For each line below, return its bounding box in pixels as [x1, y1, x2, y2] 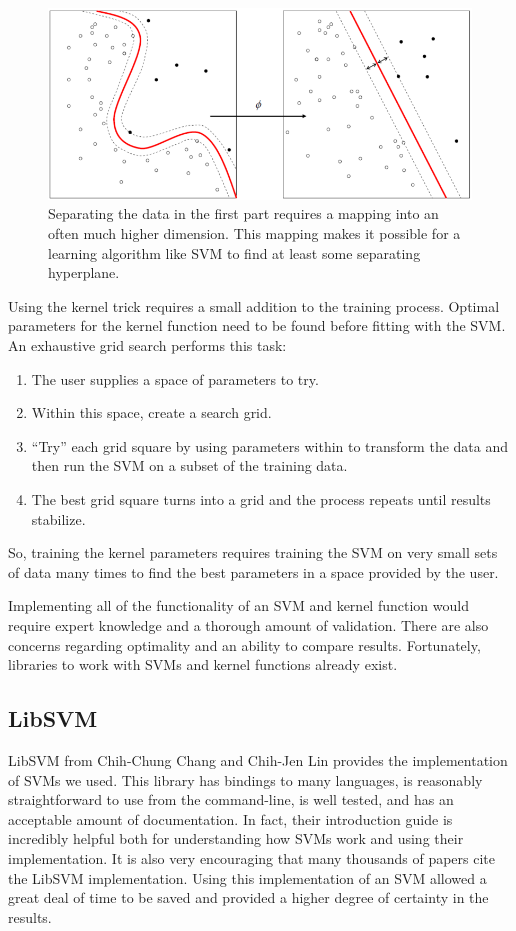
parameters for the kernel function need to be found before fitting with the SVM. [8, 315, 506, 336]
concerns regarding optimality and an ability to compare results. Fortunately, [8, 634, 481, 655]
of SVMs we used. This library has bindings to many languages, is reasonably [8, 769, 483, 790]
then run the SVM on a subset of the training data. [31, 455, 348, 476]
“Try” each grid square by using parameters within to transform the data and [31, 435, 509, 456]
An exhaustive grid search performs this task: [8, 335, 287, 356]
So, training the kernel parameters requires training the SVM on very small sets [8, 542, 498, 563]
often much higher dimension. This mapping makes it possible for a [48, 223, 461, 244]
